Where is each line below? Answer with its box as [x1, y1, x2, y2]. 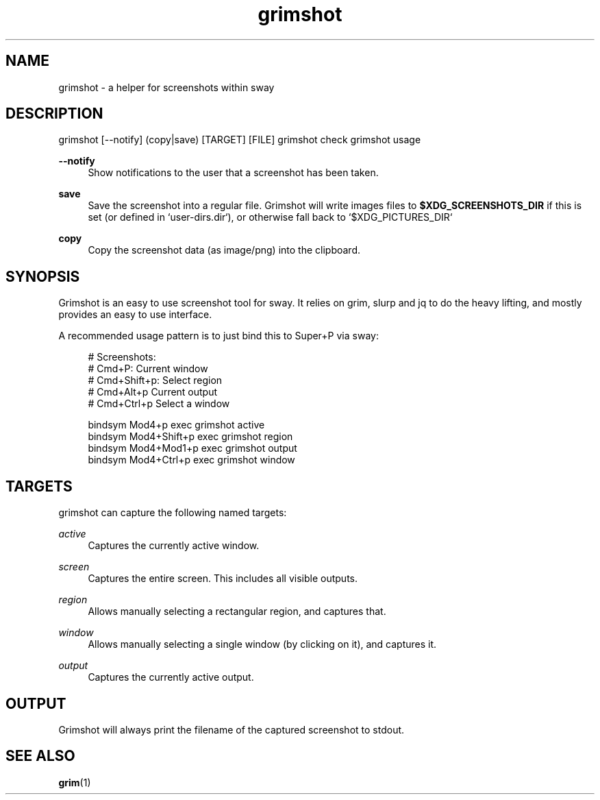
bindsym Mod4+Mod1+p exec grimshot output [88, 442, 297, 454]
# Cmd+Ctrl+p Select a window [88, 398, 230, 410]
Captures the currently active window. [88, 540, 260, 552]
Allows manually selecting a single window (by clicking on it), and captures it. [88, 638, 437, 651]
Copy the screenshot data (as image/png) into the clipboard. [88, 244, 360, 256]
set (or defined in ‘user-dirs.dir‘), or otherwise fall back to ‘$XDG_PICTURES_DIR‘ [88, 211, 453, 223]
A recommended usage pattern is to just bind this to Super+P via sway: [58, 330, 379, 342]
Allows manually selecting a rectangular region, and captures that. [88, 605, 386, 618]
